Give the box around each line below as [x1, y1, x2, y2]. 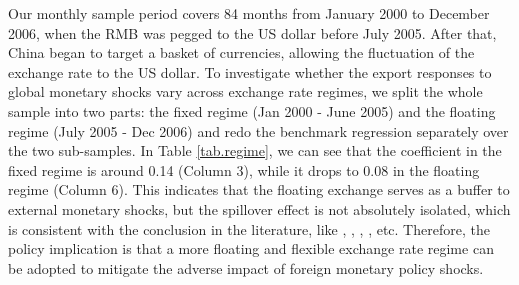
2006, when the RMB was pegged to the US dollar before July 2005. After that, [8, 22, 497, 43]
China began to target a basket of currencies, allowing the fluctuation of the [8, 42, 475, 63]
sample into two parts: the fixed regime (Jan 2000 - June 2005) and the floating [8, 100, 496, 121]
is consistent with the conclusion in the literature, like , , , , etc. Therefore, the [8, 218, 490, 239]
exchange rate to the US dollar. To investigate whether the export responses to [8, 61, 492, 82]
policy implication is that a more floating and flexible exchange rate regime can [8, 238, 494, 259]
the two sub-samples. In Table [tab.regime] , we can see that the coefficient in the [8, 140, 502, 161]
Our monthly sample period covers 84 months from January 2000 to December [8, 3, 490, 23]
